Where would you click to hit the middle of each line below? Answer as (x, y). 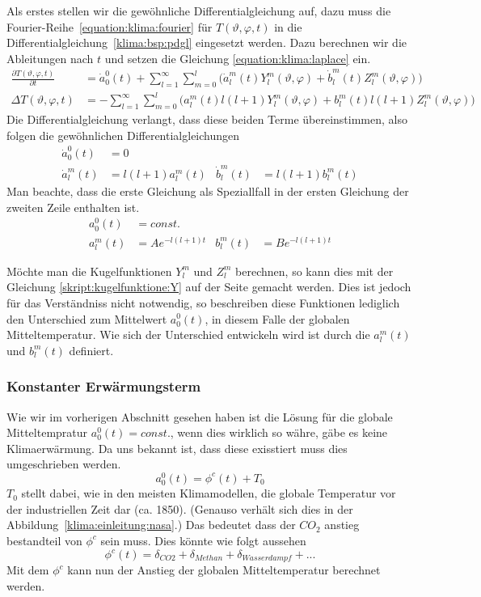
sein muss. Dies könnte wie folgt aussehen (203, 540)
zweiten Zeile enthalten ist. (73, 207)
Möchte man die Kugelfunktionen (89, 271)
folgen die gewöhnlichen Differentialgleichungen (123, 135)
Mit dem (28, 570)
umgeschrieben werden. (64, 464)
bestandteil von (44, 540)
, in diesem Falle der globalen (277, 318)
